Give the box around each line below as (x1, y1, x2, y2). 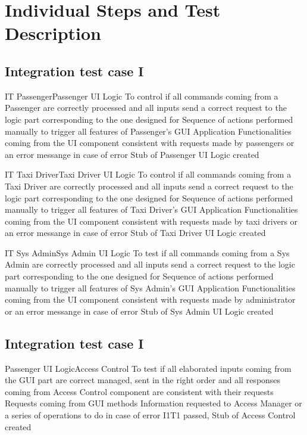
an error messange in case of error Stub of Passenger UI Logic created (5, 148, 259, 160)
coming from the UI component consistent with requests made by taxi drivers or (5, 215, 298, 227)
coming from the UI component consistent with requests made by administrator (5, 293, 296, 306)
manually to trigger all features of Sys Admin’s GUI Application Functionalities (5, 281, 296, 294)
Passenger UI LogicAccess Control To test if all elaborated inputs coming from (5, 362, 292, 374)
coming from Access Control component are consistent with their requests (5, 385, 274, 397)
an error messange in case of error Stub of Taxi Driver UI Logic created (5, 226, 266, 239)
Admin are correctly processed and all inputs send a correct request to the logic (5, 258, 295, 271)
